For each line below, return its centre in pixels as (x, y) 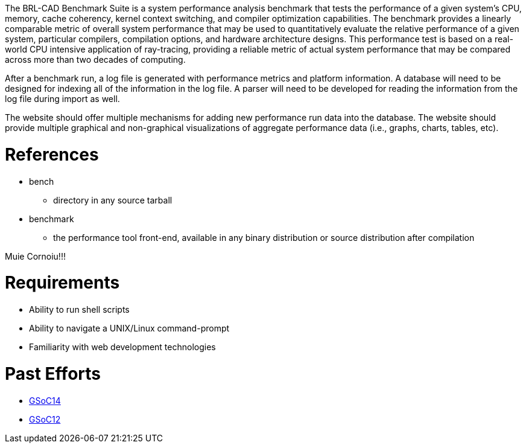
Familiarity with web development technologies (122, 347)
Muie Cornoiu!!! (35, 256)
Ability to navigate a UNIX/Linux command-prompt (129, 328)
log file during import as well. (62, 99)
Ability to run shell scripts (79, 309)
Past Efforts (53, 373)
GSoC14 (45, 400)
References (52, 154)
